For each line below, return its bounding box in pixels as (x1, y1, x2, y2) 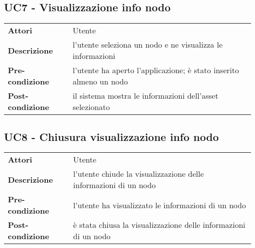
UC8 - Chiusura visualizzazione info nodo (4, 129, 219, 144)
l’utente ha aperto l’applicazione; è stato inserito (73, 64, 239, 76)
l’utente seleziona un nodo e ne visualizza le (73, 39, 223, 51)
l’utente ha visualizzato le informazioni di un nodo (73, 199, 246, 211)
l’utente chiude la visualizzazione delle (73, 168, 204, 180)
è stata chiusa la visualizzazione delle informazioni (73, 219, 246, 231)
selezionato (73, 101, 110, 113)
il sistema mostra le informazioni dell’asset (73, 90, 219, 102)
